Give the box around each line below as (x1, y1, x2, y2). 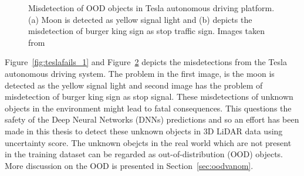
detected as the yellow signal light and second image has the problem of (5, 79, 263, 91)
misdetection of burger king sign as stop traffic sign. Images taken (28, 25, 265, 37)
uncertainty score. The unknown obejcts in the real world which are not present (5, 136, 292, 148)
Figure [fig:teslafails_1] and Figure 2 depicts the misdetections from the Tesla (5, 56, 287, 68)
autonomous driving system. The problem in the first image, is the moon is (5, 67, 275, 79)
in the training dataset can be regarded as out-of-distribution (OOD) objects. (5, 148, 283, 160)
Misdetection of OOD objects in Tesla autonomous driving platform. (28, 2, 275, 13)
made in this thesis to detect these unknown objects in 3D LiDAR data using (5, 124, 283, 137)
